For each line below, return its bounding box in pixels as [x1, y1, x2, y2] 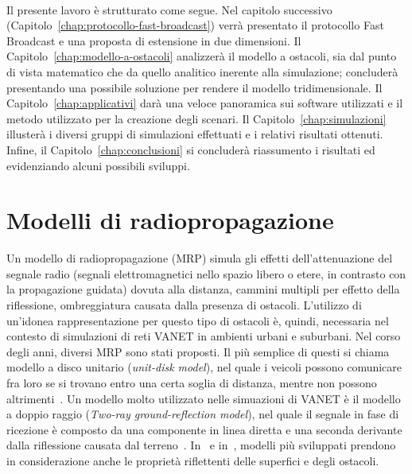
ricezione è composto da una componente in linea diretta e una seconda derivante [6, 421, 402, 437]
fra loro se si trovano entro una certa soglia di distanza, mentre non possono [6, 375, 377, 390]
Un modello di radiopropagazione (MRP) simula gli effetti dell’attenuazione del [6, 250, 393, 266]
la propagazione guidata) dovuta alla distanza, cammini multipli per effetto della [6, 281, 400, 297]
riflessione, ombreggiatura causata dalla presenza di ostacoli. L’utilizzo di [6, 297, 362, 313]
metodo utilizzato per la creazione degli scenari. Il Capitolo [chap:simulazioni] [6, 110, 387, 126]
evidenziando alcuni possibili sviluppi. [6, 157, 190, 173]
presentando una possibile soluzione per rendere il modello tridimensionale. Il [6, 79, 383, 95]
